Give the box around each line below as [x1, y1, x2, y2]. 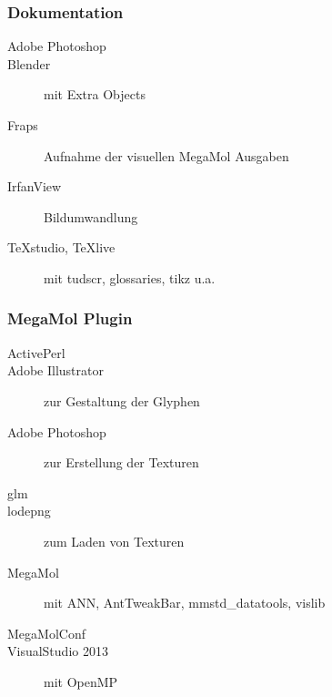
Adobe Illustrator [7, 361, 104, 380]
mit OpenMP [44, 671, 118, 691]
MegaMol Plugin [7, 307, 133, 330]
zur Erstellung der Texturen [44, 453, 199, 472]
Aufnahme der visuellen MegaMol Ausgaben [44, 146, 289, 165]
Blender [7, 54, 51, 73]
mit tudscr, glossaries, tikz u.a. [44, 268, 216, 287]
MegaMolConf [7, 623, 86, 642]
